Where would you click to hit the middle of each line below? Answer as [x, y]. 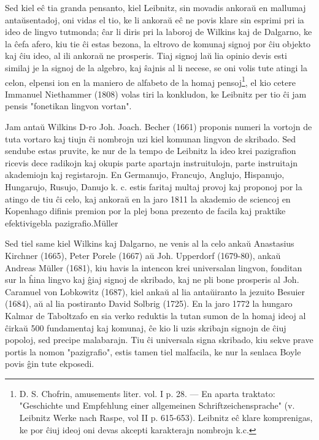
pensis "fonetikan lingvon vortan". [68, 106]
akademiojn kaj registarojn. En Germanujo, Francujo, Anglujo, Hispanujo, [145, 175]
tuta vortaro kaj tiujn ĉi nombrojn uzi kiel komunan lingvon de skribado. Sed [150, 138]
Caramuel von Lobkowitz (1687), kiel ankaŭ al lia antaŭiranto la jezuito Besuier [155, 291]
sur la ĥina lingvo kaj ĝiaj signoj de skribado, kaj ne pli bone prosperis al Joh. [152, 280]
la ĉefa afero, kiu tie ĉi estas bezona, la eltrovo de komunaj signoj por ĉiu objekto [158, 43]
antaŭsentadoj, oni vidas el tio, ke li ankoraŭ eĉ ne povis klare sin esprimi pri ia [155, 19]
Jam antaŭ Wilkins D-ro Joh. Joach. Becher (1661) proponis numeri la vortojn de [159, 126]
